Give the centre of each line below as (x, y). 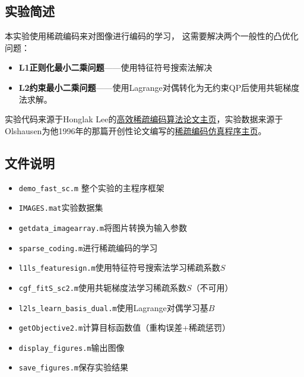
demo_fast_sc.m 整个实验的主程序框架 (91, 187)
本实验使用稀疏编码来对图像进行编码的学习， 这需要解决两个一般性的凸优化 (152, 36)
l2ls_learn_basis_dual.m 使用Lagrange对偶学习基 (113, 307)
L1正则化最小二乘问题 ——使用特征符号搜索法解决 (115, 67)
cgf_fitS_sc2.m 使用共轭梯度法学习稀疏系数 (103, 287)
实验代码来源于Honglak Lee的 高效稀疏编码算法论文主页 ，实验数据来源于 (144, 119)
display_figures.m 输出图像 (72, 347)
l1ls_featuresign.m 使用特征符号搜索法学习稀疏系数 (119, 267)
